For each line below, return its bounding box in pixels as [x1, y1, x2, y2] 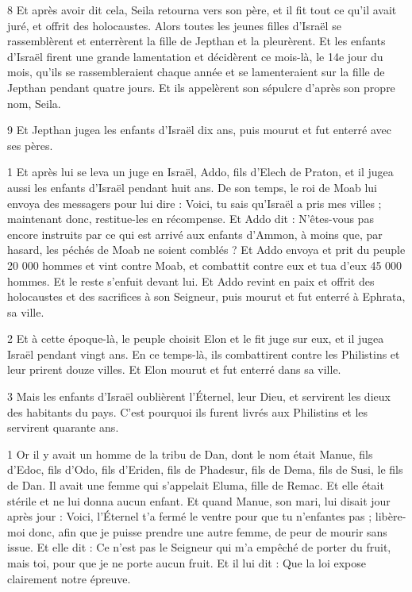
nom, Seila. [7, 94, 61, 111]
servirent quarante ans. [7, 419, 119, 436]
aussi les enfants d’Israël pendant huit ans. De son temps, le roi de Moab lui [7, 179, 377, 195]
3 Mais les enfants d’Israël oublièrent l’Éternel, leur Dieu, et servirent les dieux [7, 388, 391, 405]
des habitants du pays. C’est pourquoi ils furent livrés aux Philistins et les [7, 403, 368, 420]
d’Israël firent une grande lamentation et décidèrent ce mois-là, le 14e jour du [7, 48, 383, 64]
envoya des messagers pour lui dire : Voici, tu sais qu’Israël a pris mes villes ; [7, 194, 382, 211]
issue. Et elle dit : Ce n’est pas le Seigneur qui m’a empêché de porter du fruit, [7, 539, 391, 555]
